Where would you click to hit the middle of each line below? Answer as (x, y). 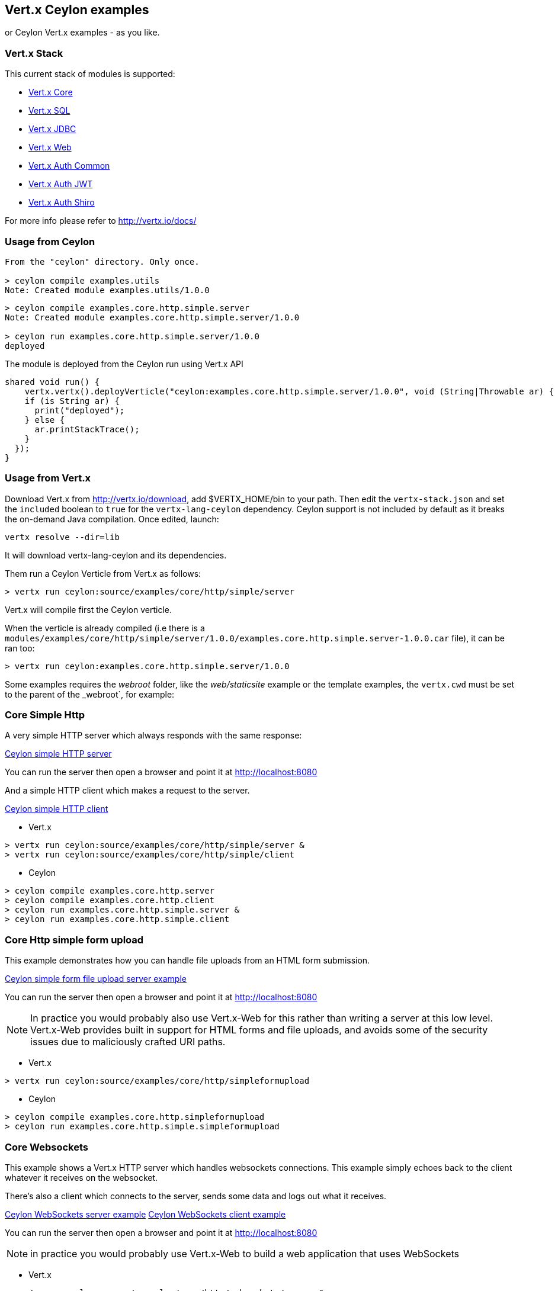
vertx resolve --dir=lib (62, 537)
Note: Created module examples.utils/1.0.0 (107, 290)
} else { (45, 420)
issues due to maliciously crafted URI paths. (128, 1042)
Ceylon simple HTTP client (57, 809)
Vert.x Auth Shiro (62, 203)
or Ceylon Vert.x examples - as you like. (82, 33)
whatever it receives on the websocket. (81, 1177)
